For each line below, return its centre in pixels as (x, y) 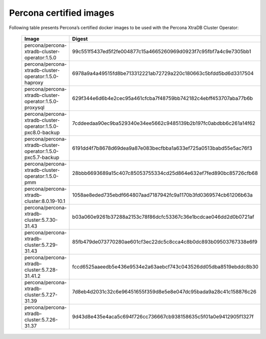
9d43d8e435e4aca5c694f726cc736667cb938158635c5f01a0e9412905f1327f (163, 316)
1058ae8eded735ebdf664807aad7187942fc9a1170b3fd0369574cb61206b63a (163, 195)
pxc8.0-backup (42, 132)
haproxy (34, 82)
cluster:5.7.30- (41, 220)
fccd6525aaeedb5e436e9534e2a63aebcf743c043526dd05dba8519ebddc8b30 (165, 267)
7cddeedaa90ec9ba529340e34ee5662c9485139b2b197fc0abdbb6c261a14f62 (164, 123)
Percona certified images (62, 13)
